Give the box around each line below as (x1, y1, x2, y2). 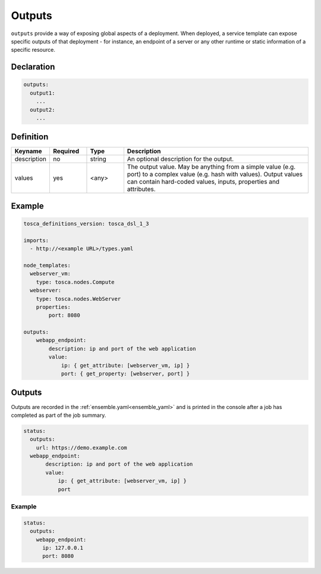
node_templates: (23, 262, 71, 269)
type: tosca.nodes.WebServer (36, 295, 121, 302)
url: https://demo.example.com (36, 444, 127, 451)
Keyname (14, 147, 42, 155)
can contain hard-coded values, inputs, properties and (127, 177, 279, 186)
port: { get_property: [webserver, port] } (61, 370, 190, 378)
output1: (30, 89, 55, 96)
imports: (23, 237, 49, 244)
